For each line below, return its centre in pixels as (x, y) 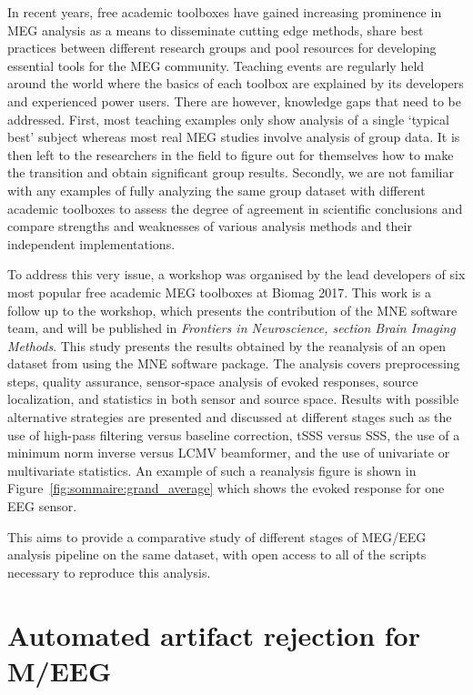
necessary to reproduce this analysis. (109, 572)
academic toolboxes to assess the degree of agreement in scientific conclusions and (235, 208)
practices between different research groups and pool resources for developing (222, 48)
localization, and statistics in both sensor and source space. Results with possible (233, 399)
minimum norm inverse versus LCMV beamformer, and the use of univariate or (229, 453)
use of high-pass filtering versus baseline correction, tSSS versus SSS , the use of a (234, 434)
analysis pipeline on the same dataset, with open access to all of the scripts (217, 554)
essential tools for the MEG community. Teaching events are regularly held (216, 65)
